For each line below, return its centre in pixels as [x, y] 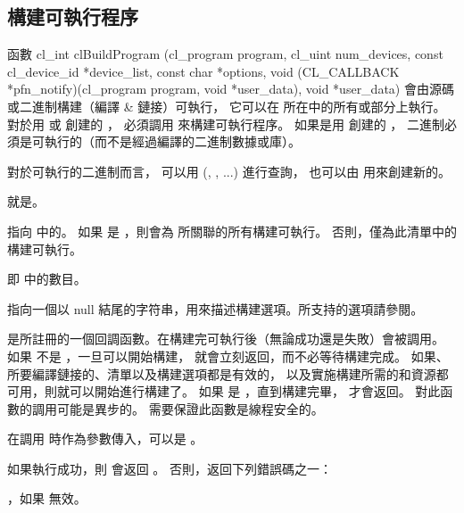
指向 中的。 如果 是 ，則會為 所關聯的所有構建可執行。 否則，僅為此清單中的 [232, 231]
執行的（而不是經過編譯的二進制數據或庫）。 [172, 141]
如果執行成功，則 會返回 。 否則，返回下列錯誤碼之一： [170, 468]
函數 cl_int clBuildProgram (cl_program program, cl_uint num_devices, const [225, 54]
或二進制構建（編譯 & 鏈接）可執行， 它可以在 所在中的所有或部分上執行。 [227, 106]
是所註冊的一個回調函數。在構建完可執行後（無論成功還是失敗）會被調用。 [226, 339]
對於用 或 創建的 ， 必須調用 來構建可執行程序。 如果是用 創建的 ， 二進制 [226, 124]
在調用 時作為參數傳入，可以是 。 [105, 439]
